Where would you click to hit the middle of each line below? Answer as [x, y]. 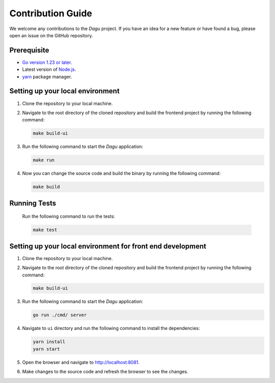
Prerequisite [29, 50]
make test [45, 230]
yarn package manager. [47, 76]
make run [44, 160]
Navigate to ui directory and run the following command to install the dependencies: [111, 328]
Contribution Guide [51, 13]
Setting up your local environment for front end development [108, 246]
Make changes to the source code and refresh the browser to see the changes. [105, 372]
